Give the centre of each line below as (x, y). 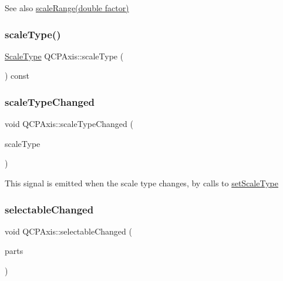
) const (17, 76)
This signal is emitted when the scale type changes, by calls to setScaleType (141, 183)
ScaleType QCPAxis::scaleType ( (64, 56)
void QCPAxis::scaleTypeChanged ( (69, 124)
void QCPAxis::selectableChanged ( (68, 231)
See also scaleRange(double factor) (67, 8)
